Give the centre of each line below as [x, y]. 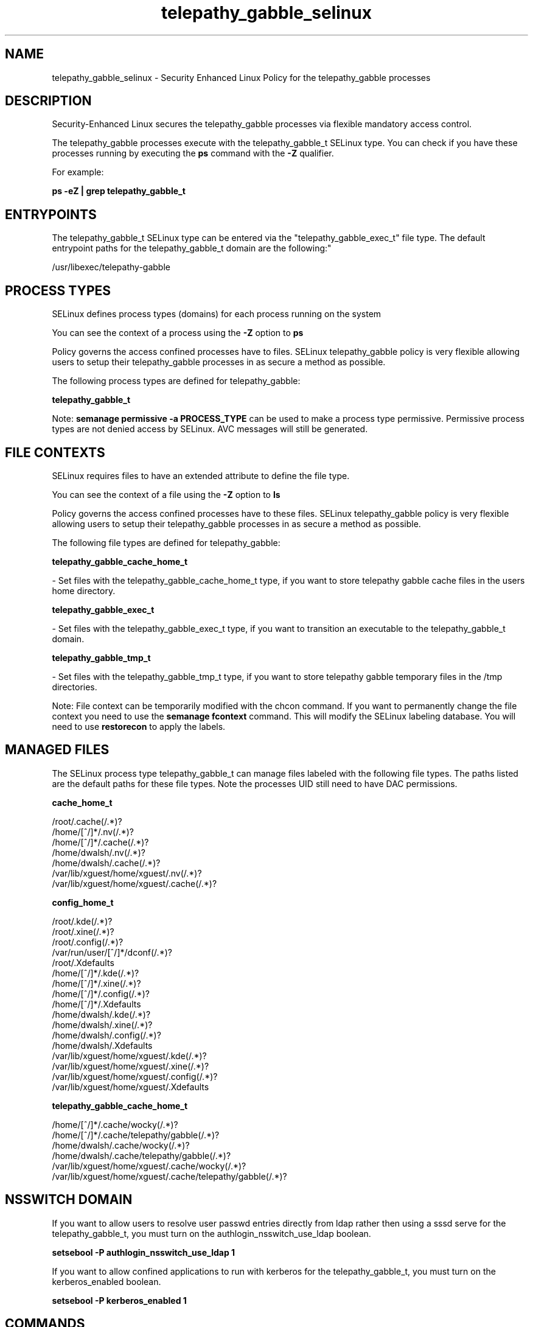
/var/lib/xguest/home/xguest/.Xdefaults [131, 1087]
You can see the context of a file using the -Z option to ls [166, 494]
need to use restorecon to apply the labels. [139, 726]
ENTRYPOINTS [51, 214]
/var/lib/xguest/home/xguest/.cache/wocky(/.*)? [149, 1166]
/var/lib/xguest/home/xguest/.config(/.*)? [135, 1076]
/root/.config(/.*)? [88, 942]
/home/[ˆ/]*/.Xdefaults [96, 1004]
